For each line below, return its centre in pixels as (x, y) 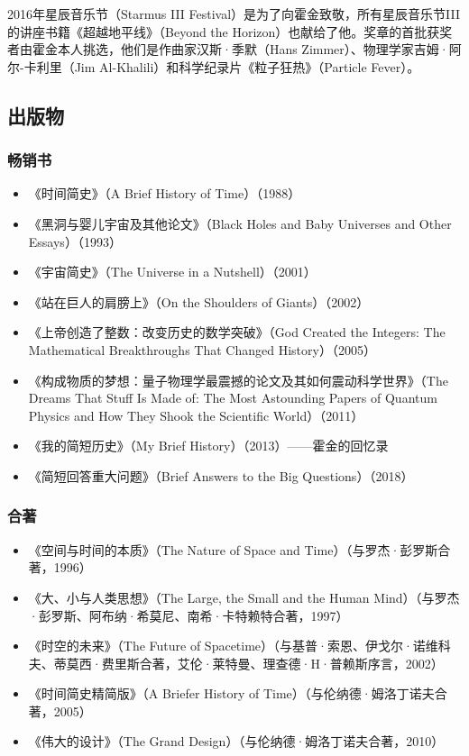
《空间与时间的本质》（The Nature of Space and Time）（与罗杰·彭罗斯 (233, 549)
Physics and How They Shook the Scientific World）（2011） (196, 415)
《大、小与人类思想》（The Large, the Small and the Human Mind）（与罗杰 (244, 597)
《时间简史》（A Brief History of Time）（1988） (165, 193)
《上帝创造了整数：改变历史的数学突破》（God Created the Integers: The (237, 332)
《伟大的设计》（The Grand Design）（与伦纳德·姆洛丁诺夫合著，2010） (236, 741)
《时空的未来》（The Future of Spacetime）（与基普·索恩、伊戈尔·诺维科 (239, 646)
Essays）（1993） (75, 241)
